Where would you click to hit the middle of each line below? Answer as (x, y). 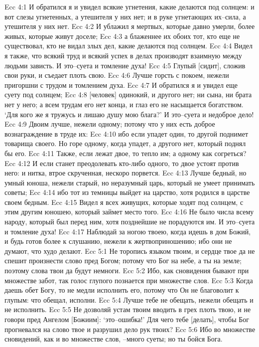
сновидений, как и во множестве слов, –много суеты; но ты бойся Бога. (114, 339)
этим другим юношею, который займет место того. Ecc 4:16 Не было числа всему (129, 212)
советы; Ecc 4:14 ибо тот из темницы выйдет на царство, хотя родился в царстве (127, 192)
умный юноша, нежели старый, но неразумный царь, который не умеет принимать (130, 182)
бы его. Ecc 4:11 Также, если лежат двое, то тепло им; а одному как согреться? (126, 153)
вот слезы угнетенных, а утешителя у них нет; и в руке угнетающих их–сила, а (125, 16)
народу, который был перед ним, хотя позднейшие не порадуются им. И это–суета (130, 222)
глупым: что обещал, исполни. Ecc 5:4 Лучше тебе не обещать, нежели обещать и (129, 299)
